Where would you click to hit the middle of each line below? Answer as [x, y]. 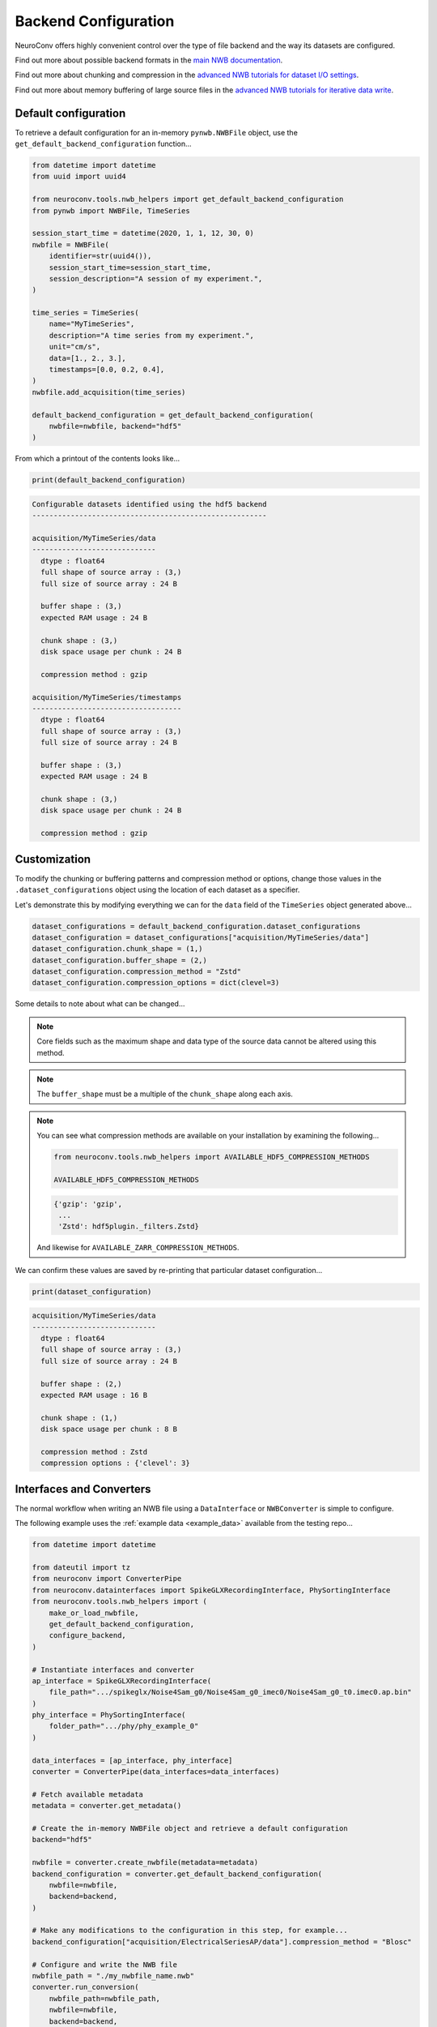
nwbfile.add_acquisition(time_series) [109, 392]
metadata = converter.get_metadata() [107, 1806]
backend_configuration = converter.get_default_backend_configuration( [177, 1874]
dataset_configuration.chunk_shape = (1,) [117, 949]
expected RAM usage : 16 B [94, 1395]
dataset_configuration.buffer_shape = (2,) [120, 960]
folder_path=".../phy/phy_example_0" [124, 1726]
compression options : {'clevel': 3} [115, 1463]
